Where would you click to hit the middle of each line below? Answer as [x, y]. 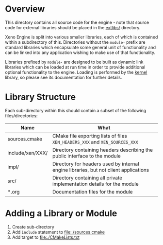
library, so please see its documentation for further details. [64, 77]
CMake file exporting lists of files [90, 136]
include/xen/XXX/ [28, 153]
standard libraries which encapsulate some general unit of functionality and [81, 47]
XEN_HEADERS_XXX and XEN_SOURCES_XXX [95, 142]
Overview [25, 9]
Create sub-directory [33, 227]
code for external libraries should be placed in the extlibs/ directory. [73, 27]
